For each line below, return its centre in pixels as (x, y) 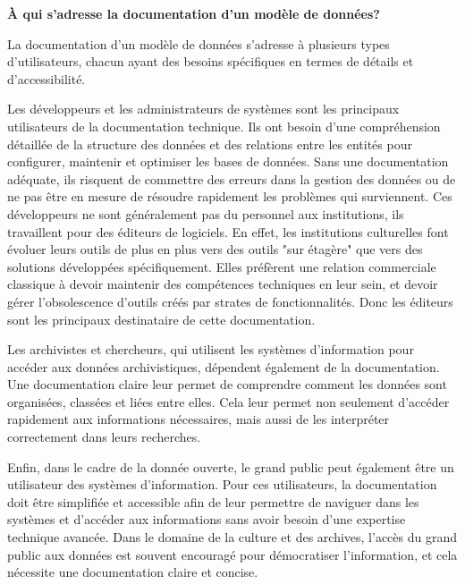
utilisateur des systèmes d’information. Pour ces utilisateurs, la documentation (222, 484)
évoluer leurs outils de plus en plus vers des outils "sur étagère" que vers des (215, 249)
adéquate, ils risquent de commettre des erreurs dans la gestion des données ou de (232, 178)
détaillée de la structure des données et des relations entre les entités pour (210, 144)
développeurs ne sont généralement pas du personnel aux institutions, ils (206, 213)
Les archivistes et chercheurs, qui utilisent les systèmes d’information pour (211, 349)
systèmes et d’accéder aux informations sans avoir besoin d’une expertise (207, 519)
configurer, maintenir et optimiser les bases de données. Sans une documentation (228, 161)
